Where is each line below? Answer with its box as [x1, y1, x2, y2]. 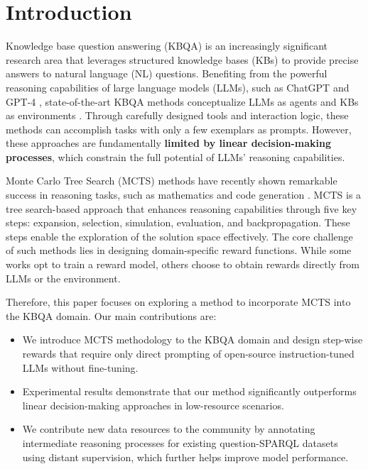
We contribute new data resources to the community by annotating [22, 421, 315, 436]
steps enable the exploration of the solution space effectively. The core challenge [6, 228, 353, 243]
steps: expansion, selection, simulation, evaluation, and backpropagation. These [6, 215, 350, 230]
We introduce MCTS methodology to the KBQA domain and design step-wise [22, 332, 363, 347]
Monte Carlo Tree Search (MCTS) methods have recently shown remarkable [6, 173, 337, 188]
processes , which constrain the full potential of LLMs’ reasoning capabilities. [6, 149, 345, 164]
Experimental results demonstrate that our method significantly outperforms [22, 384, 357, 399]
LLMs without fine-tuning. [22, 360, 139, 375]
